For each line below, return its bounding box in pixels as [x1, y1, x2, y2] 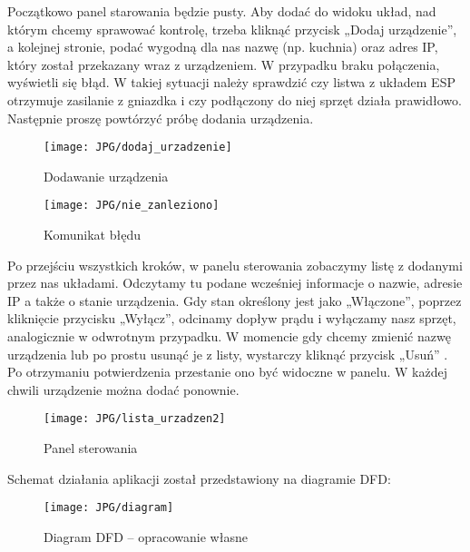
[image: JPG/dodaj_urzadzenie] [44, 141, 232, 154]
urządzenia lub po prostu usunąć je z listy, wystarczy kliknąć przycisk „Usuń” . [7, 344, 448, 363]
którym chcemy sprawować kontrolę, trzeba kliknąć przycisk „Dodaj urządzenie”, [7, 19, 457, 38]
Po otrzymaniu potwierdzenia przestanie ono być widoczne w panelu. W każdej [7, 362, 447, 381]
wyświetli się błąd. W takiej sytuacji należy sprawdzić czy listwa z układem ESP [7, 73, 455, 92]
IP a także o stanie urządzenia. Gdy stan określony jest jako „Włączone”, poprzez [7, 291, 462, 310]
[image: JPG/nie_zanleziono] [44, 199, 220, 212]
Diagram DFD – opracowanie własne [44, 527, 248, 546]
